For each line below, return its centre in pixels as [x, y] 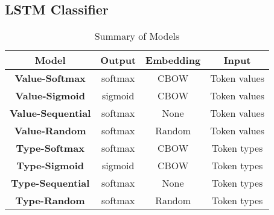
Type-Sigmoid [50, 166]
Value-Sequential [50, 113]
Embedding [173, 60]
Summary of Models [137, 36]
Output [118, 60]
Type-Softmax [50, 148]
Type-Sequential [50, 183]
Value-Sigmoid [50, 96]
